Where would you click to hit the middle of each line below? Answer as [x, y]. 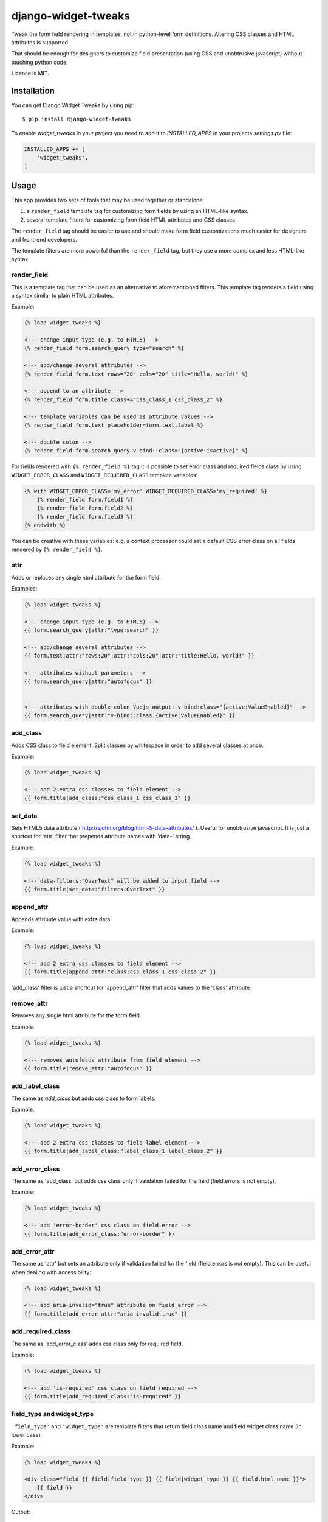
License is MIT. [30, 74]
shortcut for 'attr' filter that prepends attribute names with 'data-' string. [101, 836]
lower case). [27, 1435]
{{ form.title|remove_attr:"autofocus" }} [88, 1068]
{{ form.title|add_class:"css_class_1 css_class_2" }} [107, 798]
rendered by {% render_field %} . [57, 549]
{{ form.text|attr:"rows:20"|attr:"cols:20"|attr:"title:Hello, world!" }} [139, 656]
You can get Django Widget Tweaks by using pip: [73, 105]
